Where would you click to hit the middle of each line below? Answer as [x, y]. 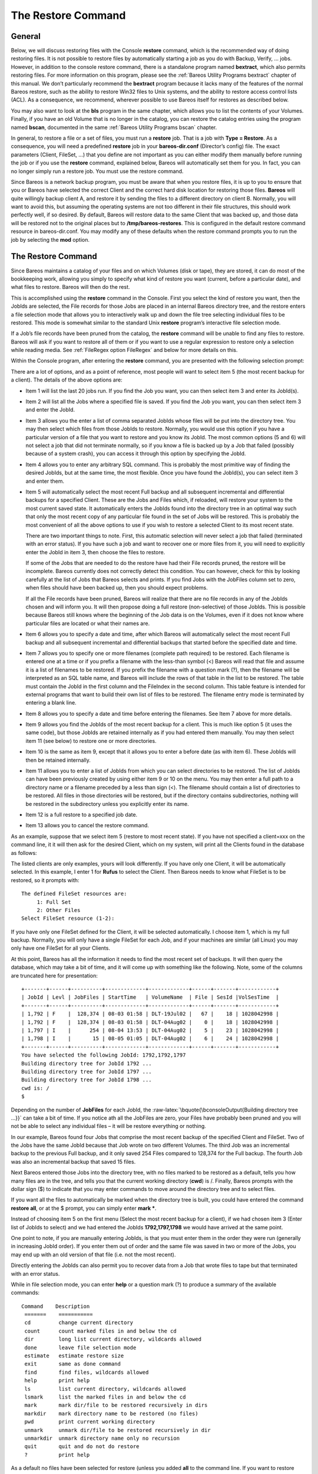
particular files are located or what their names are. [88, 623]
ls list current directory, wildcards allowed [105, 1389]
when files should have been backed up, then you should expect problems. [117, 588]
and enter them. [45, 481]
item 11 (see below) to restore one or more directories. [91, 741]
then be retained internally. [58, 760]
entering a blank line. [51, 703]
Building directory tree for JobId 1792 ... [87, 1063]
